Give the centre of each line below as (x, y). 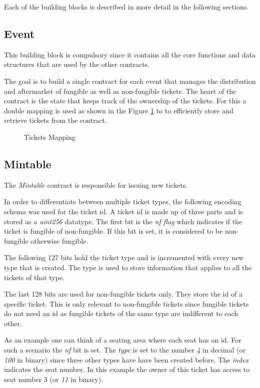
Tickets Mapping (50, 137)
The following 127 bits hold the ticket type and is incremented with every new (124, 257)
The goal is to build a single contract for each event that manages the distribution (130, 81)
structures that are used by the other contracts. (77, 64)
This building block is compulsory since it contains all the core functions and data (130, 54)
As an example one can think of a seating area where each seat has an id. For (123, 340)
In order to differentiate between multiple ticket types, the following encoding (123, 201)
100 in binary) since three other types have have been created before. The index (126, 359)
